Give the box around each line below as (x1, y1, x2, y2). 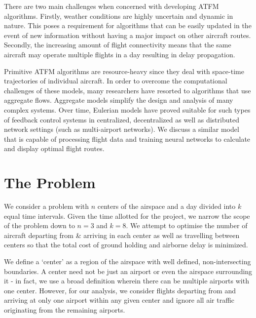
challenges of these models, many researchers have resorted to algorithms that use (4, 85, 251, 95)
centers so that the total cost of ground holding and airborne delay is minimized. (4, 239, 248, 250)
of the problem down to (4, 220, 75, 231)
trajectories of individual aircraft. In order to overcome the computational (4, 76, 227, 86)
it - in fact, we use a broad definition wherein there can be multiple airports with (4, 276, 249, 286)
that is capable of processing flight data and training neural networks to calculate (4, 133, 251, 144)
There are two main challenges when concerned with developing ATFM (4, 1, 219, 11)
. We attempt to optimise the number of (126, 220, 248, 231)
